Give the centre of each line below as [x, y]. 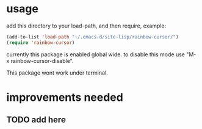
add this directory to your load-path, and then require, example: [86, 26]
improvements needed [65, 97]
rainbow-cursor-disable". [42, 61]
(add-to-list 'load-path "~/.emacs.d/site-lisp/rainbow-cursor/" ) [92, 37]
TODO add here [36, 120]
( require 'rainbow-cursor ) [41, 42]
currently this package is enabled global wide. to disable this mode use [96, 54]
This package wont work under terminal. [57, 73]
